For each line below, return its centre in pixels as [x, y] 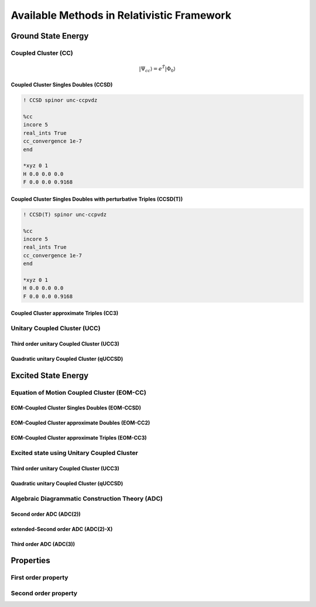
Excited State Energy [50, 375]
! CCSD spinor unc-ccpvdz [60, 100]
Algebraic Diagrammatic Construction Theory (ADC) [87, 498]
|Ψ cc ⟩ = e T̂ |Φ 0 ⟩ [157, 69]
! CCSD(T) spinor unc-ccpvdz [65, 214]
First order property [39, 578]
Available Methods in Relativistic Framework [121, 15]
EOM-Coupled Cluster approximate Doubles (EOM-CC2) [80, 423]
